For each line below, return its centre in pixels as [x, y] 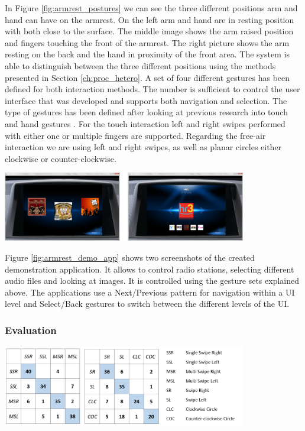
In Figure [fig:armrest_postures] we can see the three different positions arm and [151, 8]
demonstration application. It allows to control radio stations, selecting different [150, 269]
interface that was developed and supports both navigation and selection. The [146, 100]
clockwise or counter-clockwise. [61, 158]
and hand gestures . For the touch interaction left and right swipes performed [145, 123]
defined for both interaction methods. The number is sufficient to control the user [152, 89]
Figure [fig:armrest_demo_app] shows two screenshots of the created [130, 257]
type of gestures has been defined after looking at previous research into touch [146, 112]
